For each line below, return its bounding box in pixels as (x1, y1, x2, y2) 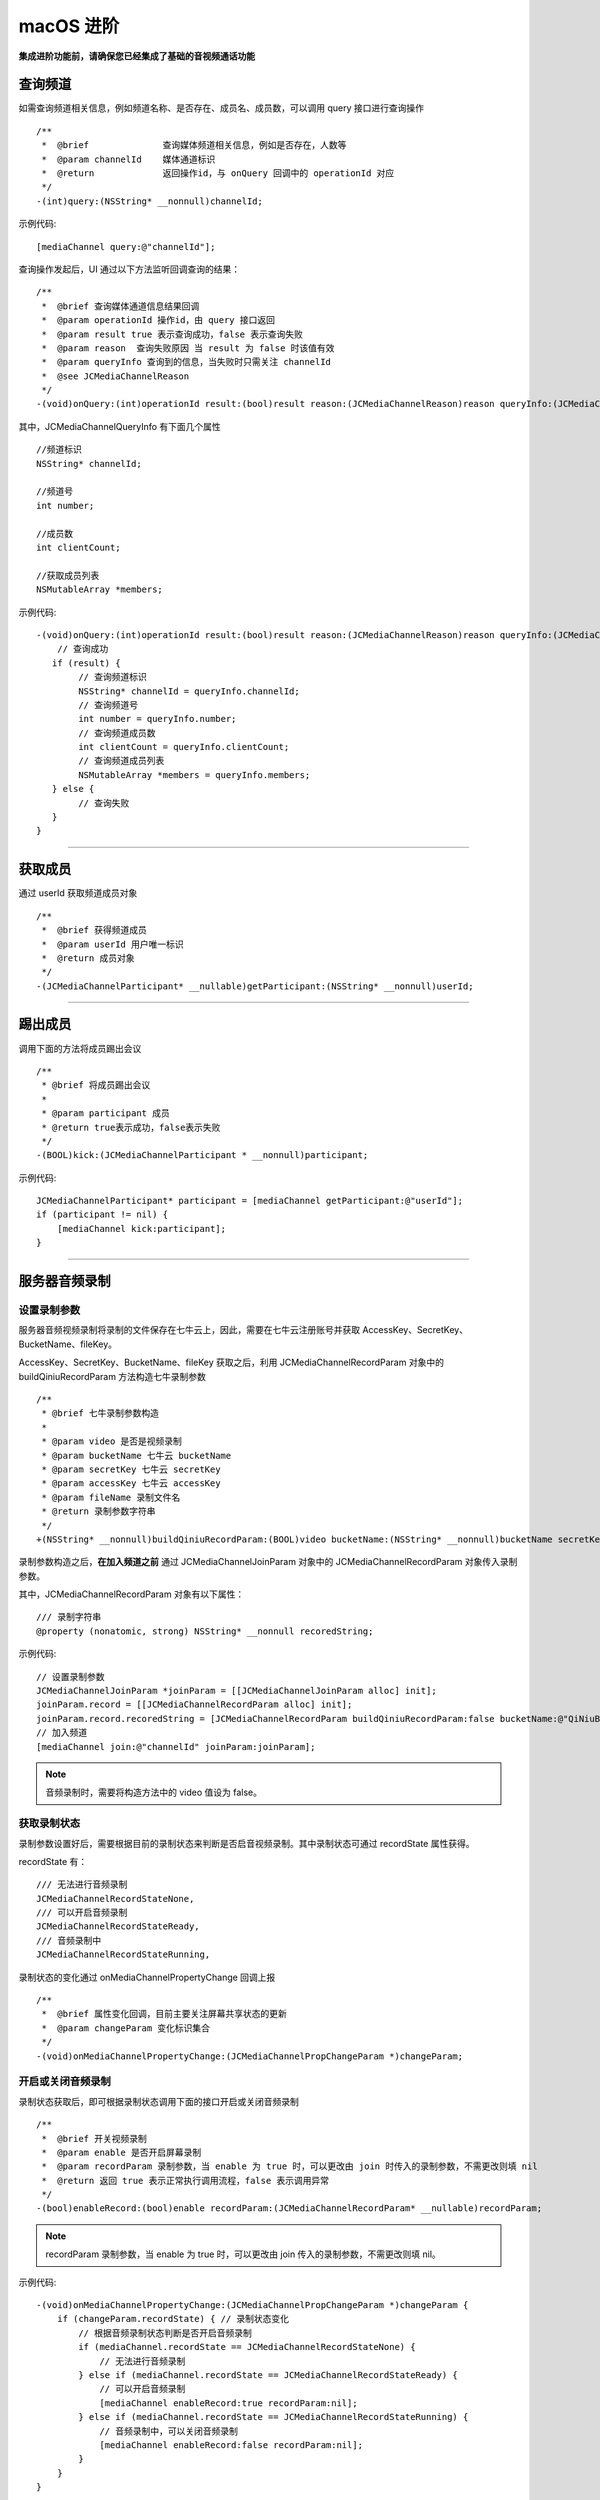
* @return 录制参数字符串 (41, 1506, 156, 1517)
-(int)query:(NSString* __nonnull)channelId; (36, 195, 264, 207)
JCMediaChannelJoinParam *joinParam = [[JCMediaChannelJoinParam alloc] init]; (36, 1685, 437, 1697)
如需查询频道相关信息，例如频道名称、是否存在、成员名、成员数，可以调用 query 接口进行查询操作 (18, 102, 425, 114)
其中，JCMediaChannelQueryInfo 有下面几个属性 (18, 420, 222, 432)
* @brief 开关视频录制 (41, 2133, 147, 2144)
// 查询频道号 (78, 699, 139, 710)
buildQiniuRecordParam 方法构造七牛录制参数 (18, 1370, 207, 1382)
